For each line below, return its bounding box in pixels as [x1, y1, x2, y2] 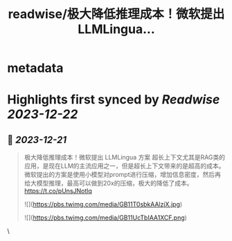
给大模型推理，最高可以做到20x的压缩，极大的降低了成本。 [24, 179, 193, 187]
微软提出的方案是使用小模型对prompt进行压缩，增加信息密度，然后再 [24, 171, 222, 179]
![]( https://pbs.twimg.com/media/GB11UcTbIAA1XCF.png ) [24, 213, 187, 222]
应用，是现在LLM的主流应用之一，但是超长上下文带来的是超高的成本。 [24, 162, 225, 170]
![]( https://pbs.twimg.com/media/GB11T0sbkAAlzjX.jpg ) [24, 200, 183, 209]
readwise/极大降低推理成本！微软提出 [8, 6, 225, 22]
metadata [7, 60, 64, 76]
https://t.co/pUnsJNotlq [24, 187, 92, 195]
